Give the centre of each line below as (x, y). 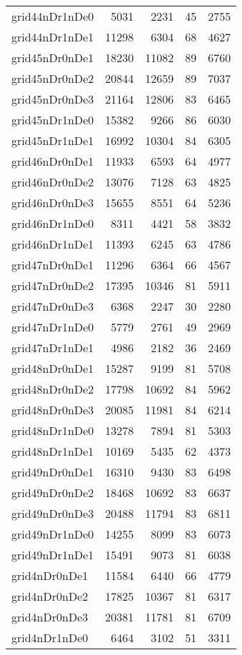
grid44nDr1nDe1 (53, 37)
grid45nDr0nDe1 (53, 57)
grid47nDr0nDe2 (53, 285)
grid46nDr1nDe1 (53, 244)
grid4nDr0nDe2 (50, 596)
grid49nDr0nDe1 (53, 472)
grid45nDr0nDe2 (53, 78)
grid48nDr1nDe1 (53, 451)
